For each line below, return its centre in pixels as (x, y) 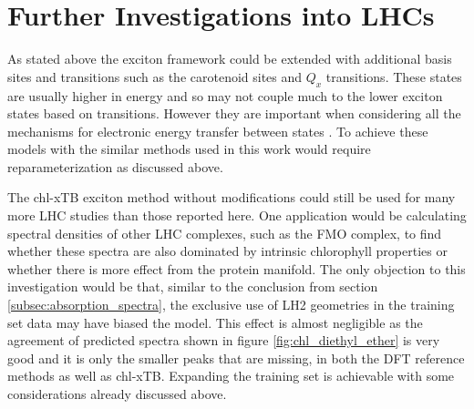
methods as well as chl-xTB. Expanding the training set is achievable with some (231, 376)
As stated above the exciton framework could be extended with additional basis (230, 59)
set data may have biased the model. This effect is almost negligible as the (215, 322)
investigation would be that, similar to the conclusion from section (193, 286)
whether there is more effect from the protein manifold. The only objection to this (237, 268)
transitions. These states (394, 76)
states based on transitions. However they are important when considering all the (234, 113)
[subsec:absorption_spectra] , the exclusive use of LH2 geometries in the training (231, 305)
